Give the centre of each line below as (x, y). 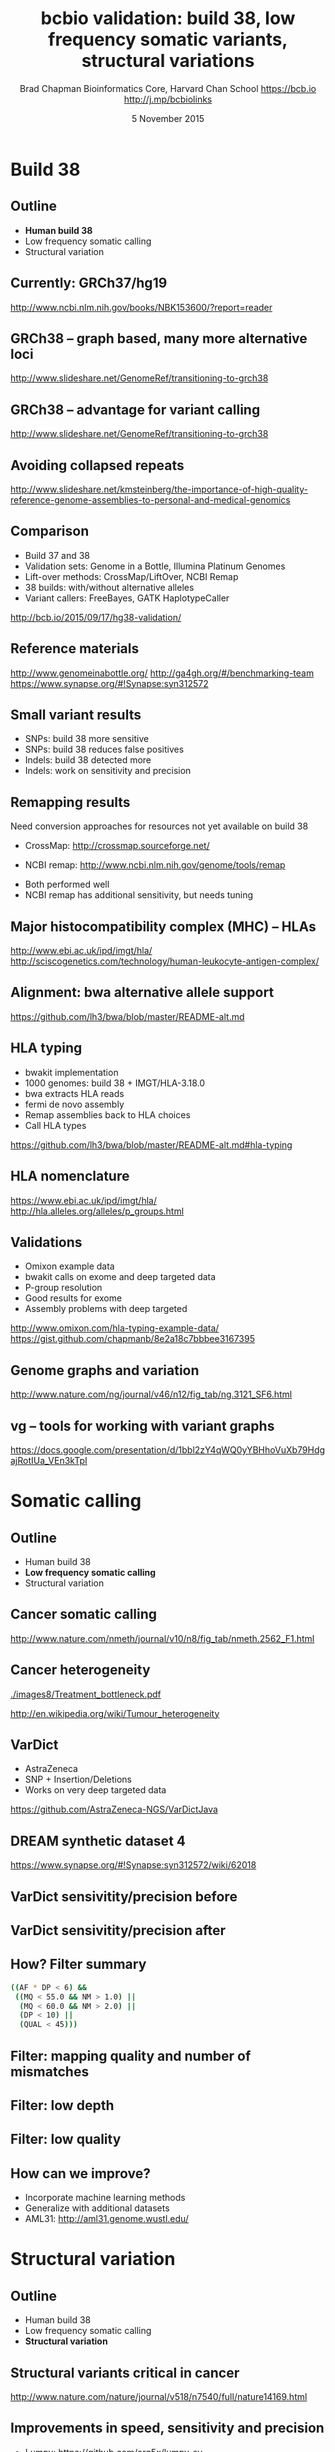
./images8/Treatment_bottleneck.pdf (86, 1694)
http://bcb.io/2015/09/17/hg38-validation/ (96, 617)
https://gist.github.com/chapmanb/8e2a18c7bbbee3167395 (132, 1339)
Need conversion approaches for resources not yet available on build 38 (159, 826)
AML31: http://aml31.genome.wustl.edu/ (106, 2219)
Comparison (50, 531)
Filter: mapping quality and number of (131, 2055)
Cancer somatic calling (84, 1614)
